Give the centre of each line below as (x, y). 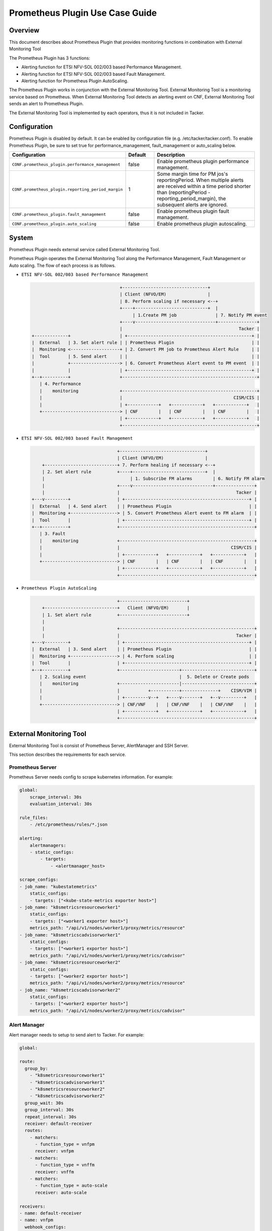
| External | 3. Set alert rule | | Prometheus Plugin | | (146, 343)
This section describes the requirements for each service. (68, 755)
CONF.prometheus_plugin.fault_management (59, 214)
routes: (34, 1131)
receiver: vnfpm (54, 1151)
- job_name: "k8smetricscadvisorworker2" (70, 990)
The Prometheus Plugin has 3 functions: (50, 58)
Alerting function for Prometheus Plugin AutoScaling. (75, 81)
